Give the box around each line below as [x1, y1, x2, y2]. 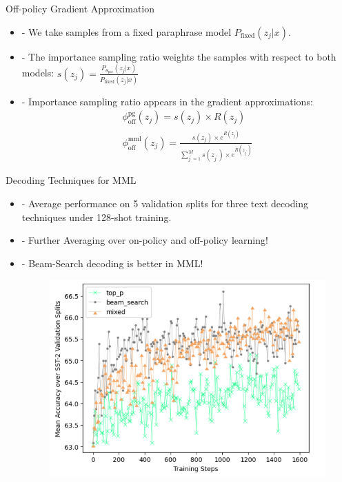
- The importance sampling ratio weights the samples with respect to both [21, 49, 336, 63]
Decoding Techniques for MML [6, 173, 137, 187]
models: [21, 65, 54, 80]
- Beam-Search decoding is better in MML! [21, 255, 203, 270]
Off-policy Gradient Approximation [6, 1, 155, 15]
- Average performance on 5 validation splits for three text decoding [21, 196, 309, 210]
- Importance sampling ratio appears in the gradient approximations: [21, 94, 313, 108]
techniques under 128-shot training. [21, 209, 172, 224]
